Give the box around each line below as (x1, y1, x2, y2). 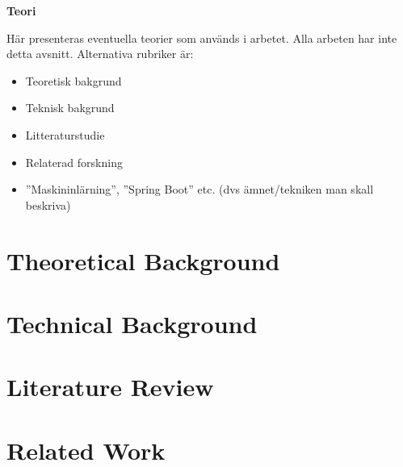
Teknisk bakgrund (25, 99, 115, 116)
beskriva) (25, 196, 71, 213)
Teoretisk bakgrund (25, 72, 122, 89)
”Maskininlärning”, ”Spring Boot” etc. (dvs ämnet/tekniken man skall (25, 181, 374, 198)
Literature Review (6, 370, 214, 403)
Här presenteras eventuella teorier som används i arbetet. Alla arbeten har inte (6, 29, 397, 46)
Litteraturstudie (25, 126, 105, 143)
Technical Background (6, 306, 258, 340)
